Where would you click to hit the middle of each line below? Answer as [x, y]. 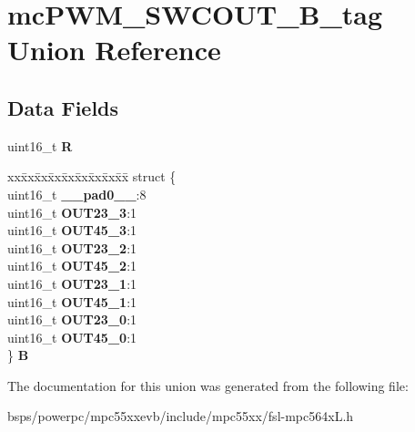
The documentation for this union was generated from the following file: [208, 385]
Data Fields [63, 107]
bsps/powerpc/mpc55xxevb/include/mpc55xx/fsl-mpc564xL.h [181, 416]
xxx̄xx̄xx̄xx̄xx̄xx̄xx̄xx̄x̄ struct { [92, 176]
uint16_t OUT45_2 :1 [72, 266]
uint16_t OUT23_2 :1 [72, 247]
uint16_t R [40, 145]
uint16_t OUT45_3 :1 [72, 230]
